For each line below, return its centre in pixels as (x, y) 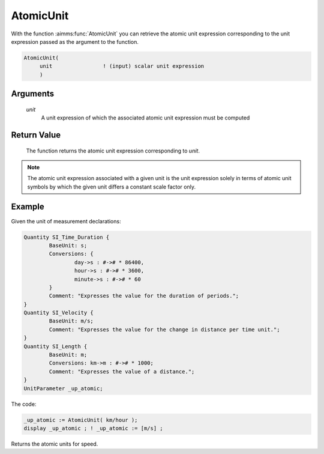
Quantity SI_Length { (55, 346)
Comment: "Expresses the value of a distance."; (122, 371)
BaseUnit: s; (68, 245)
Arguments (33, 94)
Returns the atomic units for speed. (55, 444)
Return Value (36, 135)
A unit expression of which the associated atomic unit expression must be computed (145, 118)
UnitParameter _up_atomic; (63, 388)
